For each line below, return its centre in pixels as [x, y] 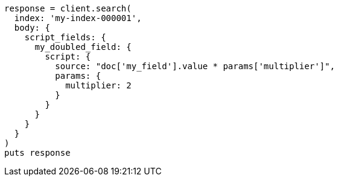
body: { [32, 28]
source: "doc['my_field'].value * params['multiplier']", [195, 66]
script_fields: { [65, 37]
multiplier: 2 [98, 85]
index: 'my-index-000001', [78, 18]
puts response [37, 153]
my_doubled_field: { [83, 47]
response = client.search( [68, 8]
